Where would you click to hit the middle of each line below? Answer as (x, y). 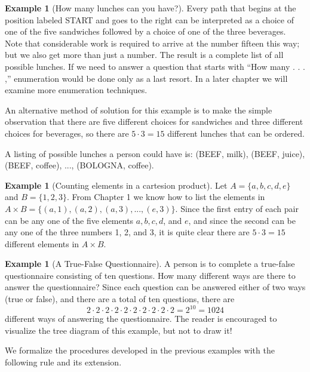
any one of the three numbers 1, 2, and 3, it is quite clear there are (127, 232)
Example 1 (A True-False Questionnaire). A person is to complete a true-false (150, 264)
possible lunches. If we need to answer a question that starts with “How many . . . (155, 66)
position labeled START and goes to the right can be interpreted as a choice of (149, 19)
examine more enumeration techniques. (76, 90)
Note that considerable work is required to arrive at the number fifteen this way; (152, 43)
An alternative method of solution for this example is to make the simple (139, 110)
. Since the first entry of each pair (237, 208)
